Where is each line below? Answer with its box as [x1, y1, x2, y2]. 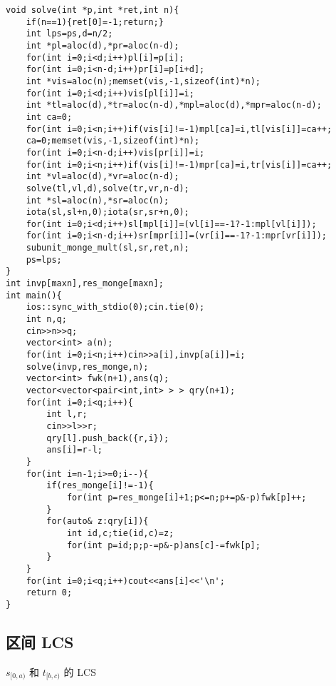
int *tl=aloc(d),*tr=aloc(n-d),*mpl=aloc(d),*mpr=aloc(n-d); [26, 100, 322, 111]
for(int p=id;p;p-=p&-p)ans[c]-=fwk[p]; [66, 540, 261, 550]
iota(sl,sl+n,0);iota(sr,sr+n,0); [26, 207, 189, 218]
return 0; [26, 587, 73, 598]
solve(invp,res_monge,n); [26, 361, 149, 372]
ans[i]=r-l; [46, 445, 103, 455]
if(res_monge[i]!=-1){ [46, 480, 154, 491]
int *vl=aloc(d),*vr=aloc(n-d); [26, 171, 179, 182]
